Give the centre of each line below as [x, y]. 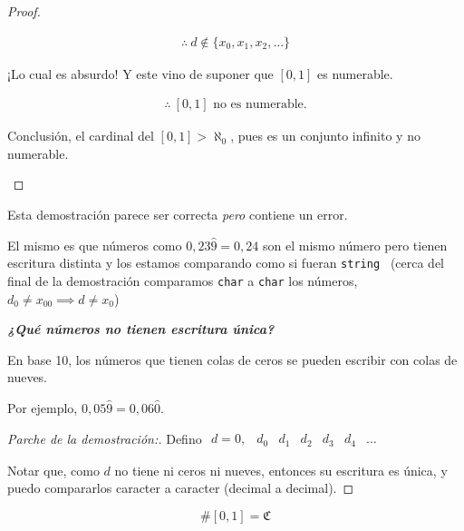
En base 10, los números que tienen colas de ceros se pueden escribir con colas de [232, 359]
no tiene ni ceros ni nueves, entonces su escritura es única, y [281, 470]
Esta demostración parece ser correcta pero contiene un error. [178, 215]
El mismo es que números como [95, 245]
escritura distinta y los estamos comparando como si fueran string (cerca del [226, 263]
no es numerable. [260, 105]
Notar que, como [53, 470]
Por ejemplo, [43, 407]
